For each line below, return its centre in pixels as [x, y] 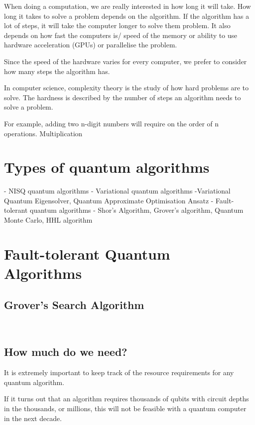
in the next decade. [33, 418]
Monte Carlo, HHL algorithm [48, 220]
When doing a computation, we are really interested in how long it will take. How [127, 6]
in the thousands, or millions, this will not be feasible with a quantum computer [125, 408]
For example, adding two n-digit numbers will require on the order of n [111, 123]
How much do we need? [66, 352]
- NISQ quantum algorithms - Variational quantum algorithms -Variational [117, 191]
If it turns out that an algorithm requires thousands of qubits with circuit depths [127, 399]
